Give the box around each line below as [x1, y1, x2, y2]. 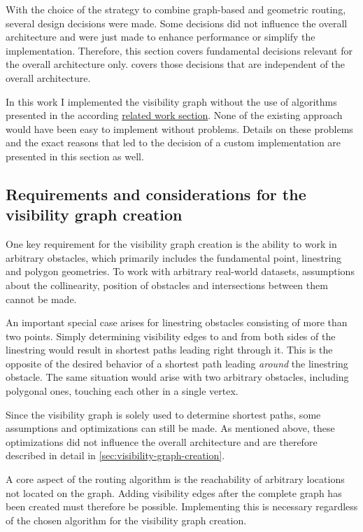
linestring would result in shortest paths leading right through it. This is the [6, 342, 333, 357]
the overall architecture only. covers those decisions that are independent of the [6, 57, 346, 71]
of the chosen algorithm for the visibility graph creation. [6, 512, 247, 527]
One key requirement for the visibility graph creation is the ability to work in [6, 237, 337, 251]
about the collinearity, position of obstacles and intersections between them [6, 277, 328, 292]
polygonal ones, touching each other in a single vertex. [6, 384, 239, 398]
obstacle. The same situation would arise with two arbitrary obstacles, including [6, 370, 349, 384]
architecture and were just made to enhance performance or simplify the [6, 29, 315, 44]
